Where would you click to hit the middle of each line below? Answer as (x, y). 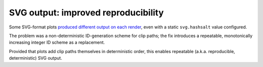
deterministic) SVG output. (36, 58)
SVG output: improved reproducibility (86, 13)
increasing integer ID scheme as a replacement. (57, 42)
